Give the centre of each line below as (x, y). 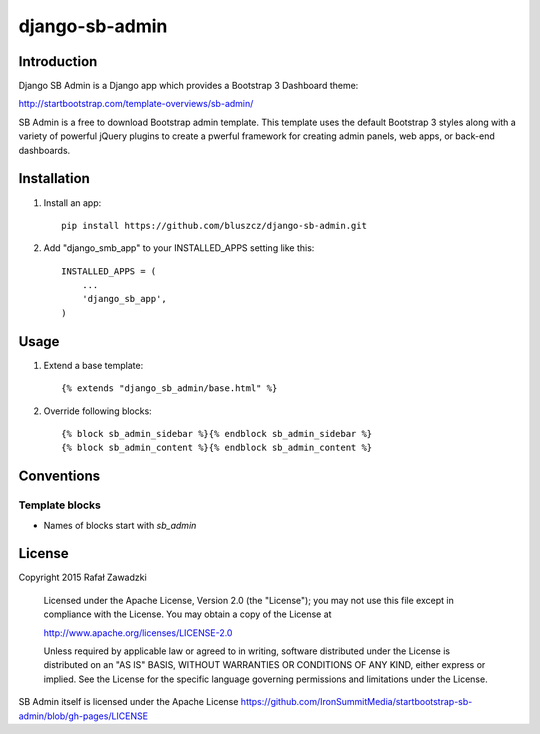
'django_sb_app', (124, 299)
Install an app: (72, 202)
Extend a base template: (93, 365)
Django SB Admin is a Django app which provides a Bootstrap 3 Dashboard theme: (188, 86)
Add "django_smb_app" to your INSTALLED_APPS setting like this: (179, 248)
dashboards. (44, 150)
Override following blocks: (97, 411)
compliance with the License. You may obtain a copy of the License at (187, 614)
